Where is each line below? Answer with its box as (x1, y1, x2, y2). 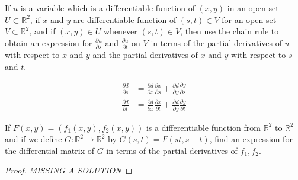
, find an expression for (209, 133, 293, 145)
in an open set (227, 2, 279, 14)
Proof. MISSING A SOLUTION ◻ (5, 164, 133, 176)
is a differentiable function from (146, 121, 261, 133)
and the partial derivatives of (92, 49, 198, 61)
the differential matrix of (5, 144, 94, 156)
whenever (104, 25, 137, 37)
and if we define (5, 133, 62, 145)
